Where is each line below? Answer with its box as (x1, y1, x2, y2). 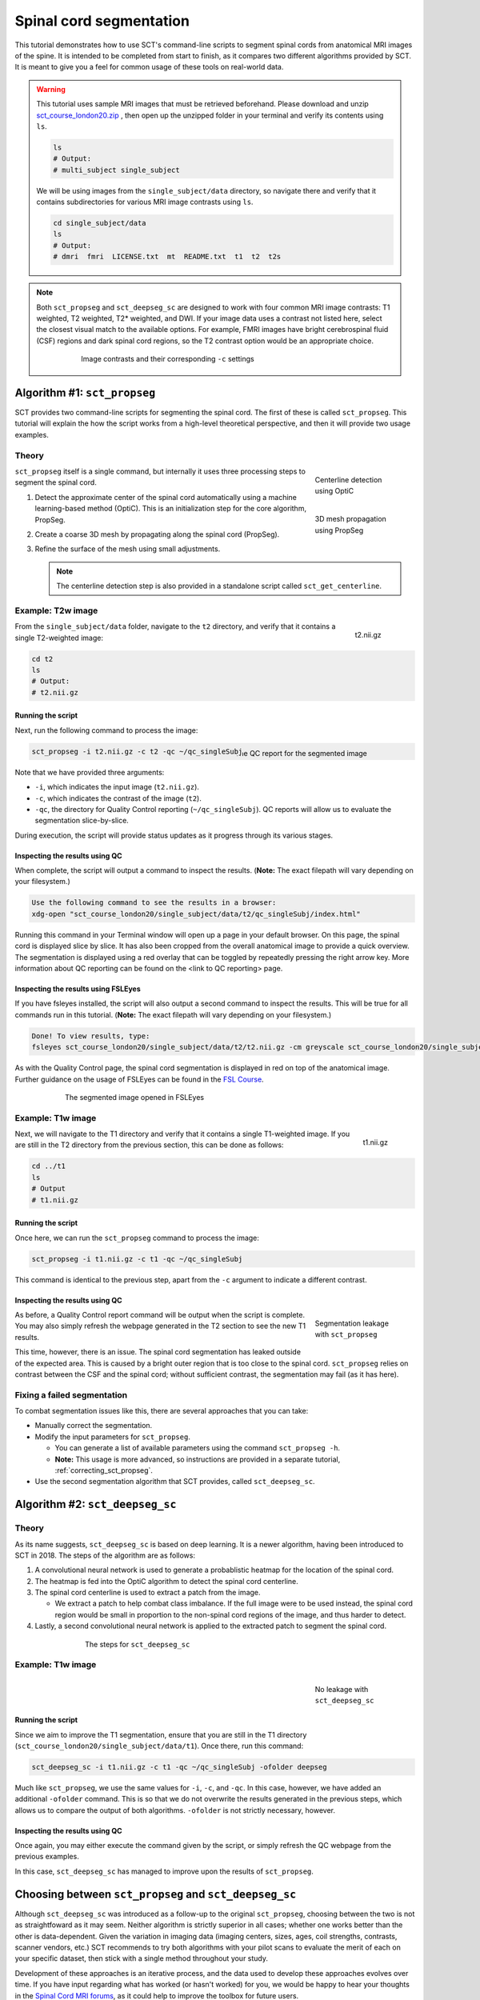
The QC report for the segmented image (234, 748, 368, 758)
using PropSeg (314, 525, 364, 535)
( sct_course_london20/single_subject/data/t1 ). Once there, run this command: (14, 1741, 304, 1750)
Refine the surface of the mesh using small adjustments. (34, 544, 221, 554)
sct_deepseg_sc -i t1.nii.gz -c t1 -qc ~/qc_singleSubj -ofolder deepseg (31, 1762, 327, 1771)
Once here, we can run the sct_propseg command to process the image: (14, 1233, 260, 1242)
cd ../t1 (31, 1162, 66, 1171)
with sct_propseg (314, 1330, 378, 1339)
